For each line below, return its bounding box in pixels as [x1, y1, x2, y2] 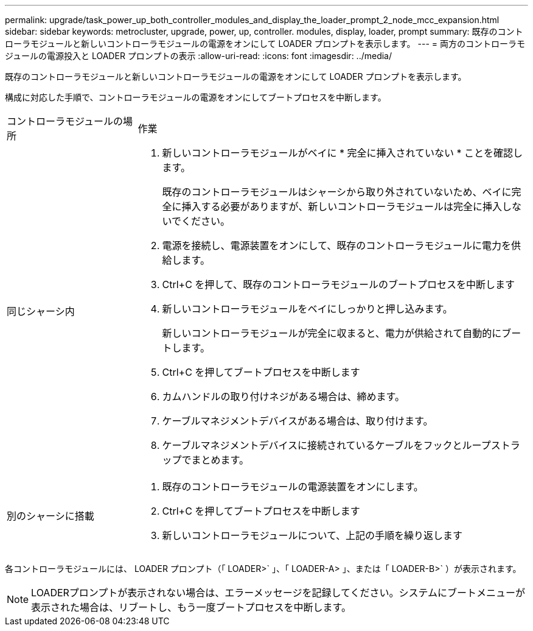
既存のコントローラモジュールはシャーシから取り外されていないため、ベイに [162, 186, 512, 198]
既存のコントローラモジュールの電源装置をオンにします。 [162, 481, 423, 493]
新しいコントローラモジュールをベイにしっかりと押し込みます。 [162, 303, 453, 315]
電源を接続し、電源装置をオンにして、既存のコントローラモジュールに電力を [162, 239, 512, 252]
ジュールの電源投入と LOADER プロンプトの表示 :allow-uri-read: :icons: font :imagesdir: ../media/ [5, 51, 392, 61]
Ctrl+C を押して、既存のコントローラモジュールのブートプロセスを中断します [162, 278, 515, 291]
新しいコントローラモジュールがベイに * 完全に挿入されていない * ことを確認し [162, 147, 523, 159]
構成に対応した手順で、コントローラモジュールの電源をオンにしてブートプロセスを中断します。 [5, 92, 386, 102]
